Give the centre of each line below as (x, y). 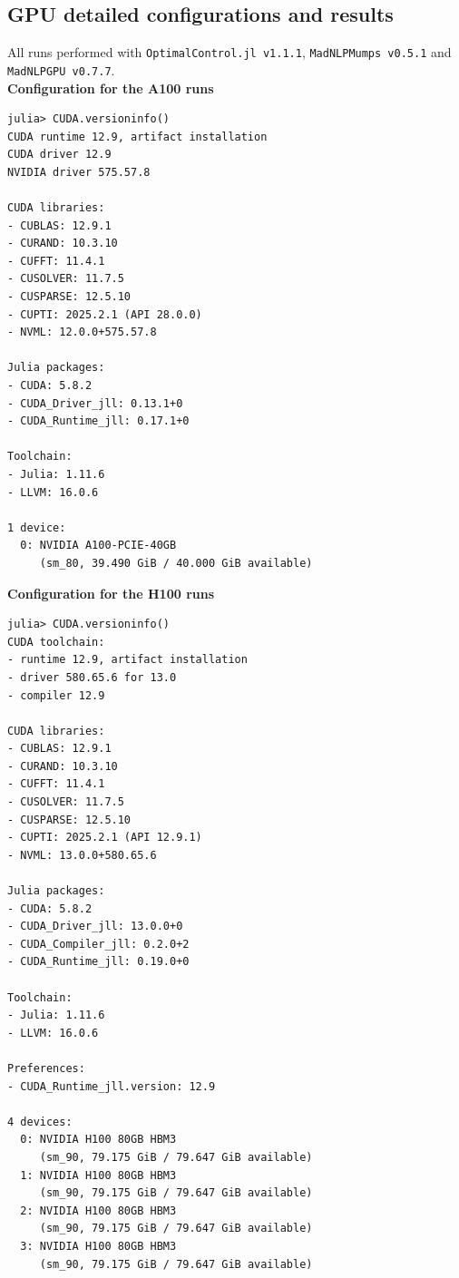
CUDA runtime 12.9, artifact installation (137, 137)
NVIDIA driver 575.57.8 (79, 172)
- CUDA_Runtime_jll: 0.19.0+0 (98, 962)
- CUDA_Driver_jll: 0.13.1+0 (95, 403)
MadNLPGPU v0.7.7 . (61, 69)
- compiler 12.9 (56, 695)
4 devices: (40, 1122)
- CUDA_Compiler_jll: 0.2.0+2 (98, 944)
